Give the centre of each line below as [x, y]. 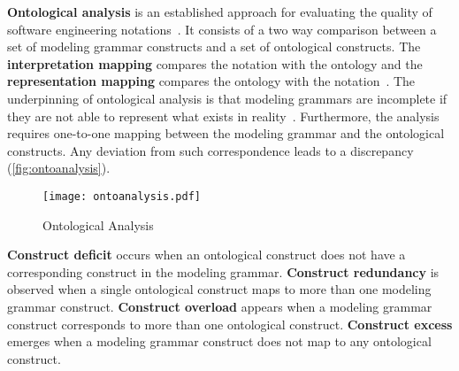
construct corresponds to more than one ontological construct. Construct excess [230, 324]
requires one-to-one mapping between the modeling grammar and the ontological [226, 133]
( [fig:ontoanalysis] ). [59, 168]
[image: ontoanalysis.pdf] [122, 196]
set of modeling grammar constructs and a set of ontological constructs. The [214, 46]
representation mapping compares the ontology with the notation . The [211, 81]
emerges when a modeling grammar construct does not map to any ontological [219, 341]
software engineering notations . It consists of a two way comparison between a [222, 29]
